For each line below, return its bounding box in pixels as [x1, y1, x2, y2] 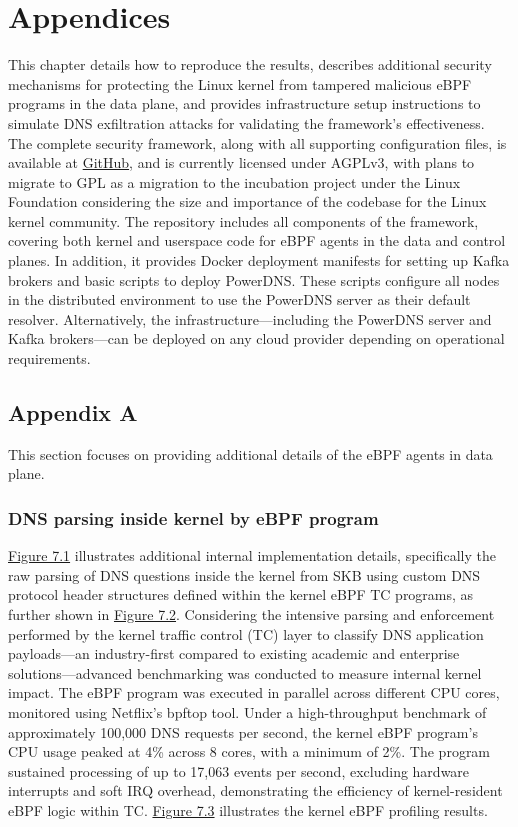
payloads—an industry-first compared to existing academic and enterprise [8, 643, 460, 664]
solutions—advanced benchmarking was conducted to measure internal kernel [8, 662, 482, 683]
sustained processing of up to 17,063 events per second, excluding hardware [8, 760, 470, 781]
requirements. [8, 348, 91, 369]
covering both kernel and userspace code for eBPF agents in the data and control [8, 230, 506, 251]
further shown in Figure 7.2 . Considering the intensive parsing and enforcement [8, 604, 495, 625]
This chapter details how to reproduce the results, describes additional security [8, 54, 492, 75]
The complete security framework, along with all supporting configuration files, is [8, 132, 507, 153]
